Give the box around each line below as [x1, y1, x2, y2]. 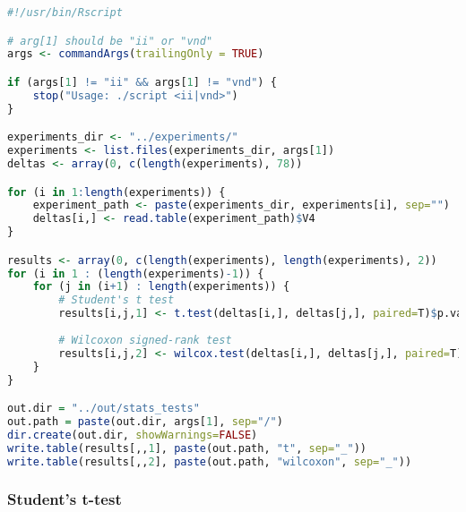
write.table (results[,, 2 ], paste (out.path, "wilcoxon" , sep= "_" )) [7, 455, 412, 468]
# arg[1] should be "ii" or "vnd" [7, 34, 213, 47]
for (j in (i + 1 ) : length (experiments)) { [32, 280, 290, 294]
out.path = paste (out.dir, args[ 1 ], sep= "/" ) [7, 414, 283, 428]
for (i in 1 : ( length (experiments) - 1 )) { [7, 267, 264, 280]
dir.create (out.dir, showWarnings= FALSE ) [7, 428, 258, 441]
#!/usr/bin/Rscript [7, 6, 123, 19]
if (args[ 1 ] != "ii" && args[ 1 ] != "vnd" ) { [7, 75, 277, 89]
